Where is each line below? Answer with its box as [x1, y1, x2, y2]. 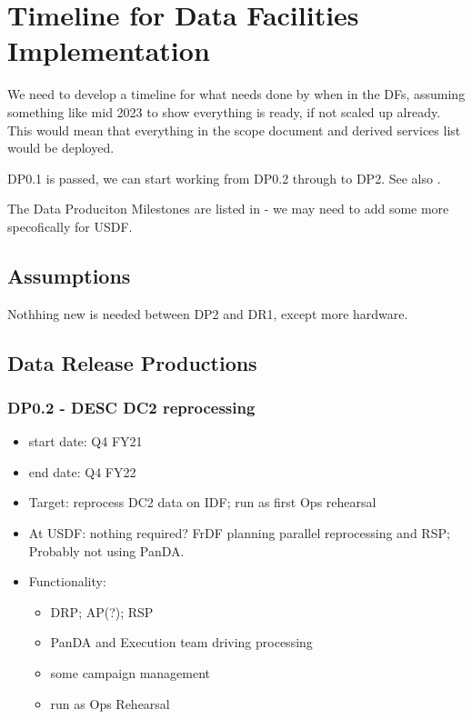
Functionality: [28, 572, 106, 591]
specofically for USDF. [7, 216, 133, 235]
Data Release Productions [7, 348, 257, 376]
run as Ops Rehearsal [50, 694, 170, 713]
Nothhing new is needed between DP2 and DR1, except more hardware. [7, 304, 408, 323]
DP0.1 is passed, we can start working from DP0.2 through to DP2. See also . [7, 168, 441, 187]
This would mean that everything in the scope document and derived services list [7, 120, 461, 139]
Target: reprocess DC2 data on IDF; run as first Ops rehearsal [28, 493, 377, 512]
